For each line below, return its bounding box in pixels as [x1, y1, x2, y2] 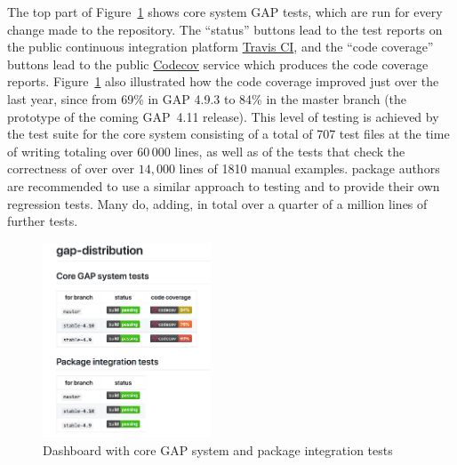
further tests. [7, 212, 78, 230]
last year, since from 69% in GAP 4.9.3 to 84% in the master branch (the [7, 89, 407, 108]
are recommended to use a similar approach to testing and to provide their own [7, 176, 440, 195]
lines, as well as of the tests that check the [174, 141, 405, 160]
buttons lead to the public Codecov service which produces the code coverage [7, 54, 429, 73]
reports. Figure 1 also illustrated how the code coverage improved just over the [7, 72, 439, 91]
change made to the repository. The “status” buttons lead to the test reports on [7, 20, 443, 38]
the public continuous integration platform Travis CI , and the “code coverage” [7, 37, 434, 56]
